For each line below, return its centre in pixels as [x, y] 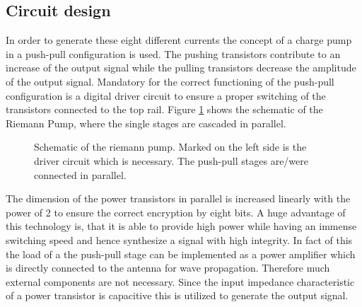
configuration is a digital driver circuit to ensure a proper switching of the [166, 95]
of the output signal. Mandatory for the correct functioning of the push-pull [170, 81]
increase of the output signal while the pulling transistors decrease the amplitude [181, 68]
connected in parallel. [80, 174]
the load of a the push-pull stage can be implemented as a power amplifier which [181, 254]
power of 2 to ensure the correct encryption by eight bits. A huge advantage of [176, 212]
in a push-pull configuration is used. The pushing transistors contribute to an [173, 53]
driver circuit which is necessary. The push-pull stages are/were [171, 160]
